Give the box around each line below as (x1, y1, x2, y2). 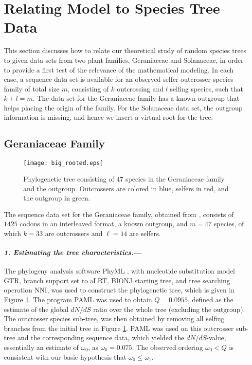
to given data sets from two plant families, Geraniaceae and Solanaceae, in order (4, 55, 244, 65)
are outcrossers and (45, 228, 103, 238)
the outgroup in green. (23, 193, 90, 203)
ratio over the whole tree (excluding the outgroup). (93, 304, 245, 314)
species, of (214, 219, 244, 229)
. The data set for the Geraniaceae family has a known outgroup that (33, 93, 240, 103)
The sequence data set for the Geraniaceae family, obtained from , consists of (4, 209, 234, 219)
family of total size (4, 83, 60, 93)
